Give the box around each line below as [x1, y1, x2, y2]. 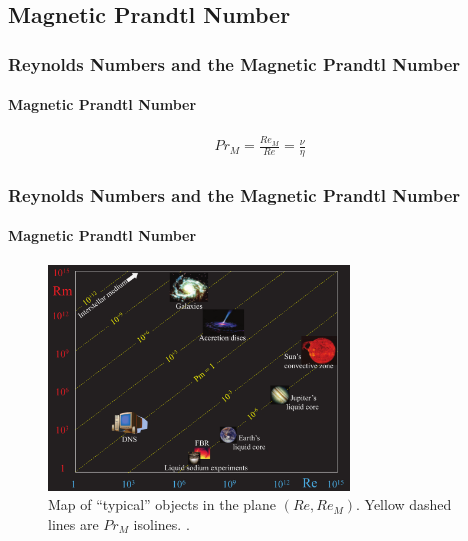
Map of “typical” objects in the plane [48, 494, 276, 515]
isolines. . [133, 514, 190, 534]
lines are [48, 514, 99, 534]
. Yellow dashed [355, 494, 452, 515]
